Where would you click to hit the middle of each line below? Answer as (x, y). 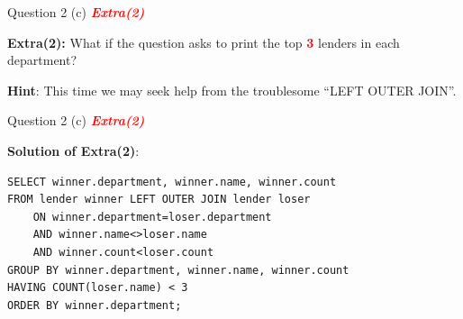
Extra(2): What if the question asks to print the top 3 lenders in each (204, 42)
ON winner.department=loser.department (152, 217)
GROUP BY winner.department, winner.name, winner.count (178, 270)
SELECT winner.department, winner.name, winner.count (172, 182)
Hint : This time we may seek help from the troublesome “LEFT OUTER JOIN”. (232, 90)
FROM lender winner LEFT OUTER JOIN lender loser (159, 200)
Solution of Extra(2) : (73, 150)
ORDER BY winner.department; (95, 305)
